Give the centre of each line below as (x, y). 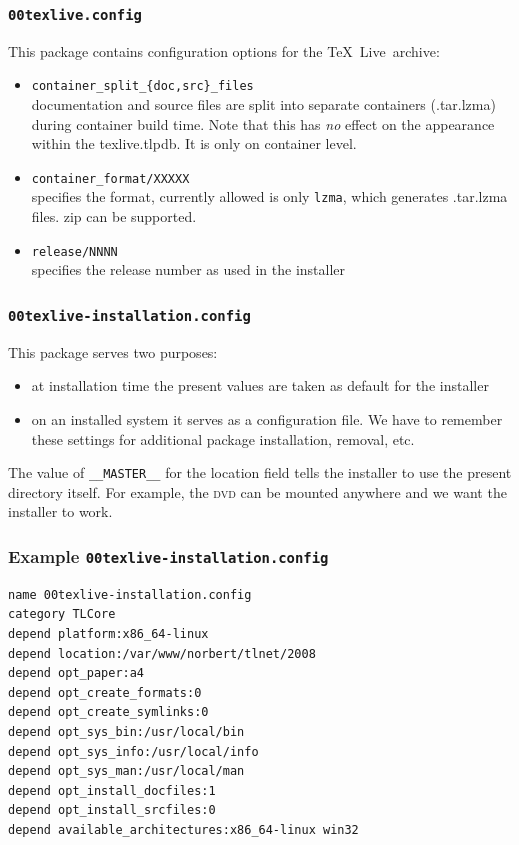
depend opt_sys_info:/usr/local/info (133, 751)
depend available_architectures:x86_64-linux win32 (183, 829)
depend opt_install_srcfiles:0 (112, 810)
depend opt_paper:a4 (76, 673)
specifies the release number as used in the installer (188, 269)
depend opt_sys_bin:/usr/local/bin (126, 731)
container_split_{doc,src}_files (142, 86)
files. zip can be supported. (114, 216)
